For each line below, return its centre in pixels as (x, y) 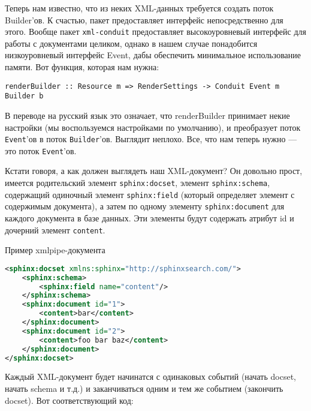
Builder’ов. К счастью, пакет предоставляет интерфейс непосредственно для (144, 19)
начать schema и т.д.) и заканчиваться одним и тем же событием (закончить (144, 388)
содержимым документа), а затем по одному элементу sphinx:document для (145, 206)
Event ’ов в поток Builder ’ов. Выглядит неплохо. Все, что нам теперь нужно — (151, 139)
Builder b (24, 96)
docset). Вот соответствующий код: (69, 400)
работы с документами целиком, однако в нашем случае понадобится (131, 43)
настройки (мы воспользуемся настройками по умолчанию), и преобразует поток (153, 127)
